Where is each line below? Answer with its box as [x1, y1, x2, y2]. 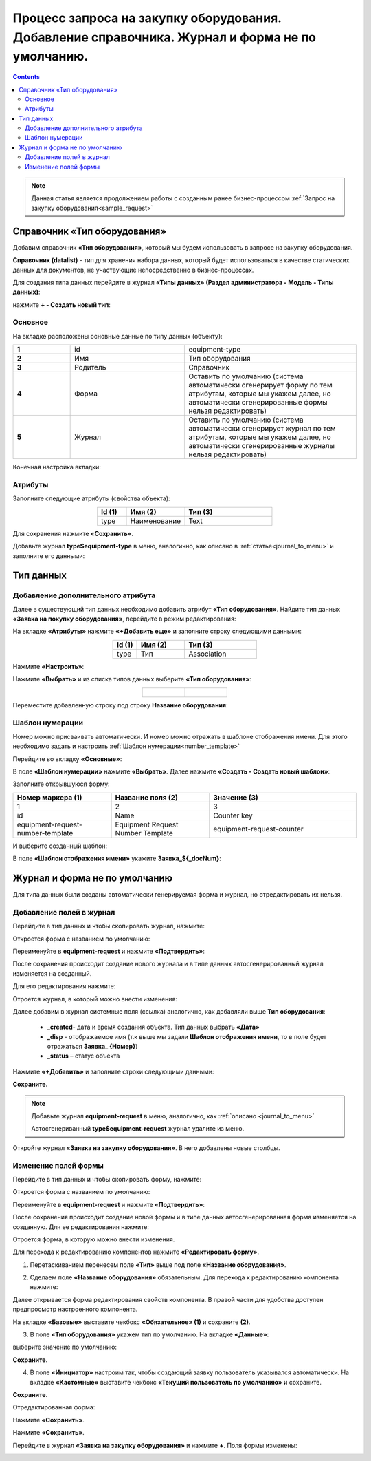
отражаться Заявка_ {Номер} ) [47, 1043, 138, 1051]
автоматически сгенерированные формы [188, 398, 328, 407]
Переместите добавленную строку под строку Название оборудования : [12, 701, 228, 709]
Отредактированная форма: [12, 1403, 95, 1411]
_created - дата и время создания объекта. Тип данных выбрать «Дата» [47, 1023, 260, 1032]
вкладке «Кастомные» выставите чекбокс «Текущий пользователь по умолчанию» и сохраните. [30, 1378, 322, 1386]
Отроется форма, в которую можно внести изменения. [12, 1235, 175, 1244]
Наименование [130, 516, 181, 526]
